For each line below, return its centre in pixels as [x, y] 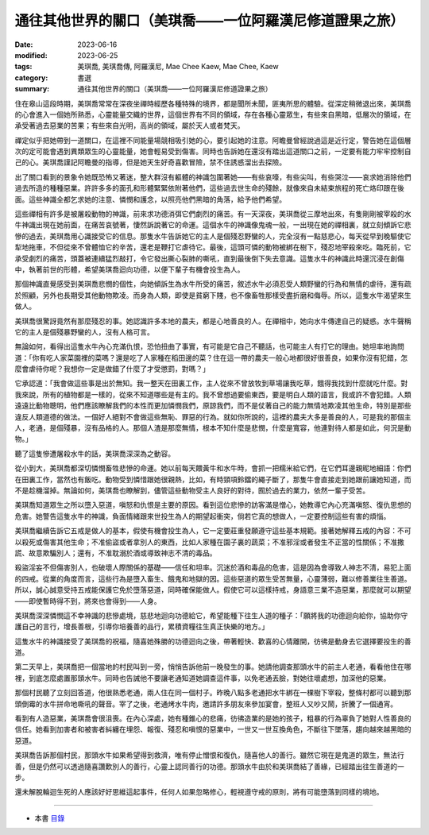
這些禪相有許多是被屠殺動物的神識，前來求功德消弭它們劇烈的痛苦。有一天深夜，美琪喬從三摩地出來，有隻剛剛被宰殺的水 [213, 214]
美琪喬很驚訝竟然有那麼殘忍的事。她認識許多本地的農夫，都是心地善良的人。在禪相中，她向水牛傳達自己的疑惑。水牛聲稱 [213, 321]
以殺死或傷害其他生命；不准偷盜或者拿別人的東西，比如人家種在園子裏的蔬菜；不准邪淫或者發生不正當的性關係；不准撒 [209, 542]
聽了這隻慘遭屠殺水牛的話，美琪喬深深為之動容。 [95, 454]
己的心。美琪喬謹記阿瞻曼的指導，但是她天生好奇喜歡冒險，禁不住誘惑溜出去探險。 [150, 162]
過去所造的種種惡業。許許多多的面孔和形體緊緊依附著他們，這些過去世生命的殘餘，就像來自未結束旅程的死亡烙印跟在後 [209, 188]
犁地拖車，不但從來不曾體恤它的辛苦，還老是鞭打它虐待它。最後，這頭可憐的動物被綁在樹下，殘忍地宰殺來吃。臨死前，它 [213, 247]
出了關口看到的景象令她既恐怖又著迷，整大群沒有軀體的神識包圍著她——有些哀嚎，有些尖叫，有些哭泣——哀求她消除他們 [213, 177]
